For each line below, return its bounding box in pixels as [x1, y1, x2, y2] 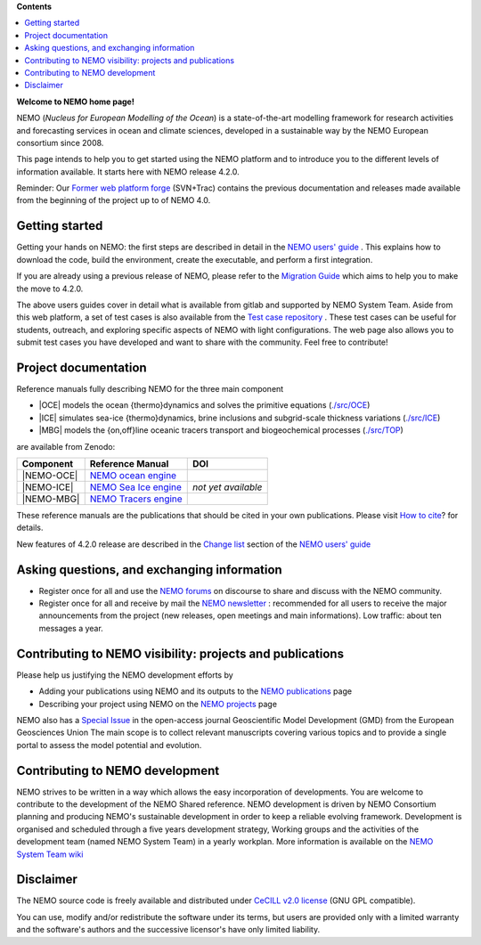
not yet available [192, 481, 263, 493]
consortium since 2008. [16, 137, 104, 148]
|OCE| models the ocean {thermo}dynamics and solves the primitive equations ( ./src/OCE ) [38, 400, 371, 411]
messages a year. [38, 623, 104, 633]
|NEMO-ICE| [21, 481, 74, 493]
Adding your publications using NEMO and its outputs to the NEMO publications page [38, 686, 352, 697]
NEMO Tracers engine [89, 493, 183, 505]
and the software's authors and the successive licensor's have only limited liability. [16, 925, 321, 935]
